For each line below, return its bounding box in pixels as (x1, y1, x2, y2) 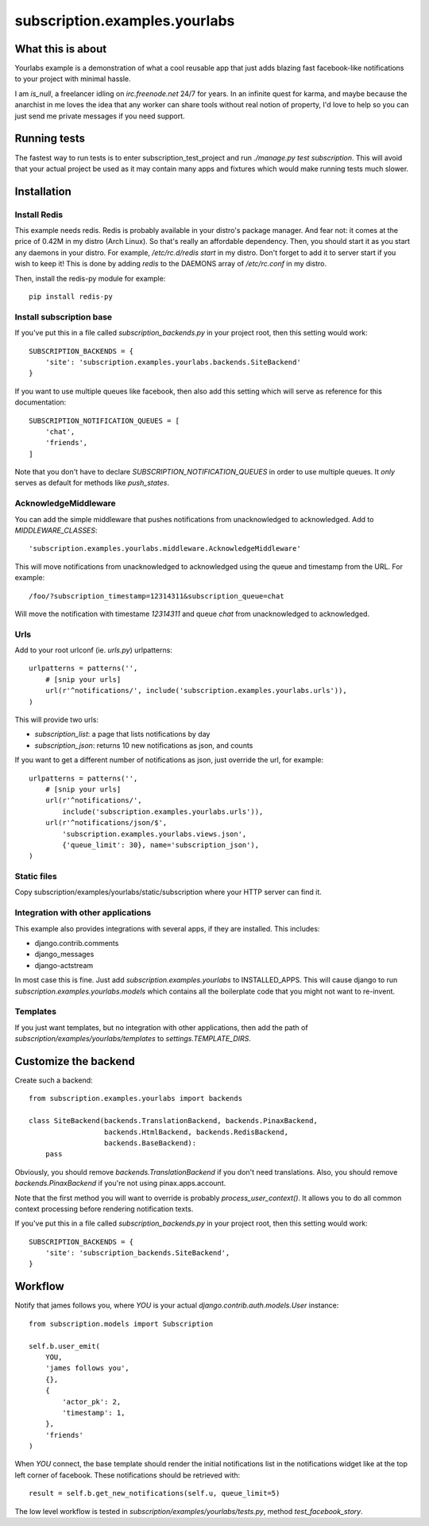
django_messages (34, 950, 95, 959)
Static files (14, 871, 57, 882)
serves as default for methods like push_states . (14, 478, 170, 488)
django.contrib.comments (34, 939, 119, 948)
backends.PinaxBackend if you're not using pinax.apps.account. (14, 1179, 226, 1188)
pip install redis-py (29, 292, 113, 301)
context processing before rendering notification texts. (14, 1204, 194, 1214)
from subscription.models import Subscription (29, 1319, 214, 1328)
